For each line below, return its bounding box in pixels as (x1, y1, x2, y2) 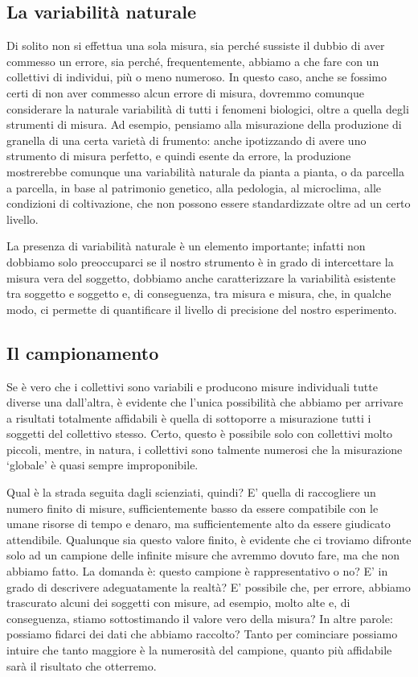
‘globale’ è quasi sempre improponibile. (6, 456, 199, 473)
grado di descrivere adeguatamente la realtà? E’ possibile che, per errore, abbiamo (6, 578, 411, 595)
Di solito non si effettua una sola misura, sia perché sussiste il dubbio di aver (6, 37, 385, 54)
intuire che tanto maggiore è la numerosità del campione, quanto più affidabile (6, 642, 392, 658)
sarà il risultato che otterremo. (6, 657, 157, 674)
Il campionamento (6, 340, 159, 365)
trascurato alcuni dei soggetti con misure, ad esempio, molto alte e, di (6, 594, 350, 611)
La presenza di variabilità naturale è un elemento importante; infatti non (6, 237, 366, 254)
